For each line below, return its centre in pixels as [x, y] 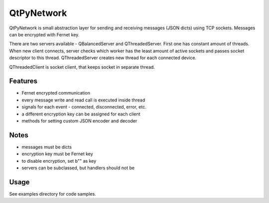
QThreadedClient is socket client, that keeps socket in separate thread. [82, 67]
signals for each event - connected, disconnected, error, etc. [84, 107]
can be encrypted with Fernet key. [44, 34]
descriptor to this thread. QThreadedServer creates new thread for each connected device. [103, 58]
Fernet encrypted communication [56, 93]
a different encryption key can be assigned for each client [81, 114]
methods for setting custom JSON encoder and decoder [79, 121]
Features [23, 81]
